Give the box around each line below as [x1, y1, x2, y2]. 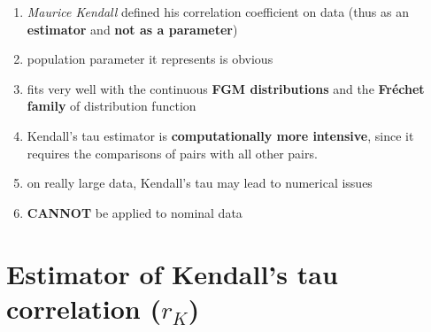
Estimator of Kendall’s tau [6, 255, 338, 291]
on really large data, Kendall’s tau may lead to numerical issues [27, 174, 373, 192]
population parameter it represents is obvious [27, 50, 273, 68]
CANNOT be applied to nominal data [27, 203, 242, 221]
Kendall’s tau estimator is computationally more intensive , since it [27, 126, 414, 144]
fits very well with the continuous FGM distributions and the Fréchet [27, 79, 425, 97]
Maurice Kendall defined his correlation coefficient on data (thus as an [27, 3, 410, 20]
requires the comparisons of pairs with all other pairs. [27, 143, 318, 162]
